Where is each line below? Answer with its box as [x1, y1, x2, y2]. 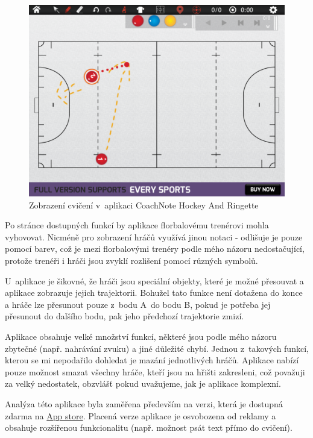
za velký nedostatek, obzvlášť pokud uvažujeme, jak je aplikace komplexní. [5, 377, 281, 390]
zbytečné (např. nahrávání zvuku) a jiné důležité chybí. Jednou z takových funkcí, [5, 342, 309, 354]
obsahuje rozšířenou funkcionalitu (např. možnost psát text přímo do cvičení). [5, 421, 292, 434]
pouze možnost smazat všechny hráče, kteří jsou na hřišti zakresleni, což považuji [5, 365, 305, 378]
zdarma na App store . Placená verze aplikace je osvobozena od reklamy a [5, 409, 276, 422]
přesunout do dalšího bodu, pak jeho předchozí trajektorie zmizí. [5, 310, 244, 322]
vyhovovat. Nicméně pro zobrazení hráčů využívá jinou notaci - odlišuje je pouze [5, 230, 303, 243]
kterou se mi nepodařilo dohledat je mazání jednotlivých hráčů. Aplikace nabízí [5, 354, 299, 366]
